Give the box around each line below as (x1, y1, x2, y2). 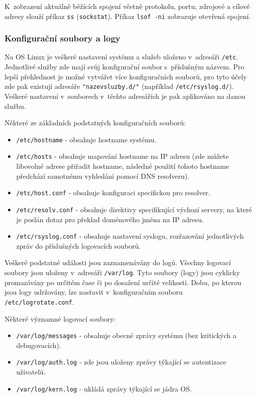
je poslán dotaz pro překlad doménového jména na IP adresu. (16, 214, 204, 224)
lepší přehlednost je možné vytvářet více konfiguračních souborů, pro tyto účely (4, 71, 247, 81)
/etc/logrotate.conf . (4, 296, 74, 307)
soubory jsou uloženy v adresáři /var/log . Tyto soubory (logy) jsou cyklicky (4, 267, 240, 277)
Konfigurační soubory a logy (4, 32, 121, 44)
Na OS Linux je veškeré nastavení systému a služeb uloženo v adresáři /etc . (4, 51, 238, 62)
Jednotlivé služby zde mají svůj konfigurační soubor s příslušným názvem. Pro (4, 61, 245, 72)
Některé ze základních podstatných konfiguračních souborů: (4, 117, 186, 128)
